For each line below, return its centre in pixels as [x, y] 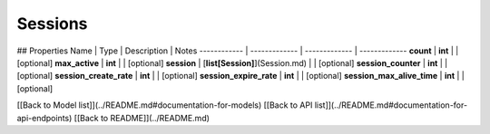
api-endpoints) [44, 118]
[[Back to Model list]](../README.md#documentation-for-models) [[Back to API [165, 105]
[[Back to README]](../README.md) [142, 118]
